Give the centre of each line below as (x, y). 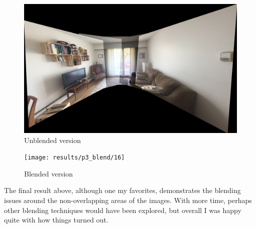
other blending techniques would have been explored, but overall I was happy (123, 210)
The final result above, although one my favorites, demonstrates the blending (122, 190)
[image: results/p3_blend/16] (75, 158)
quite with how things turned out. (56, 220)
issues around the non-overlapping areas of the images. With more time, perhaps (128, 200)
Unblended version (52, 140)
